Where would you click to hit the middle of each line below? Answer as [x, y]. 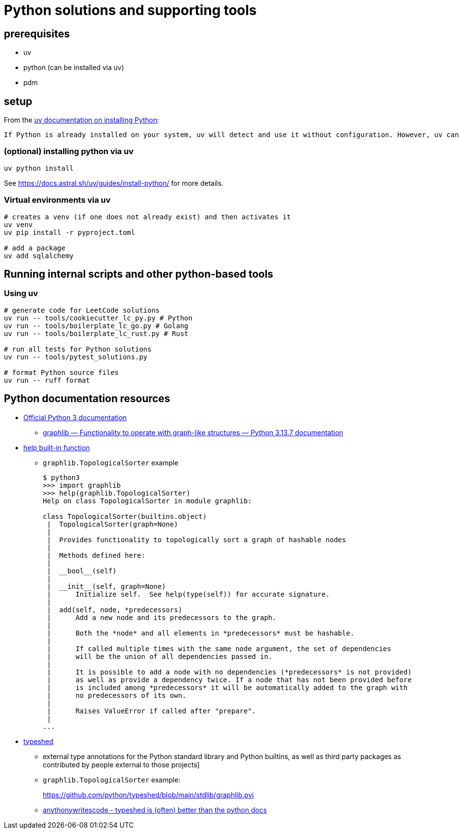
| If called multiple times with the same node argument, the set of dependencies [219, 648]
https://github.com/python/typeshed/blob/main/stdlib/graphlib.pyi [148, 795]
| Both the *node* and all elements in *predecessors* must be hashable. [201, 633]
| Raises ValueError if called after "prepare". [151, 711]
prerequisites [37, 34]
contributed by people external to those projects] [121, 764]
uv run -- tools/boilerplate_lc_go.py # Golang [96, 326]
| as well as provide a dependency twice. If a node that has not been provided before [229, 680]
